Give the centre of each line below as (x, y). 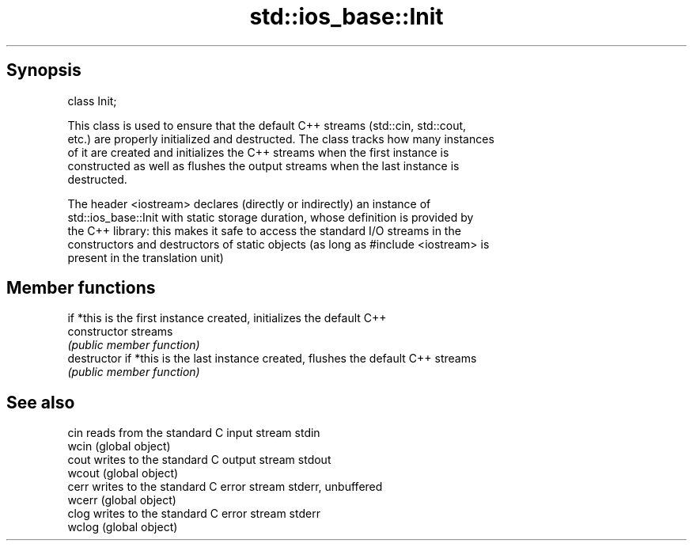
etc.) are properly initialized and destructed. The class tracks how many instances (281, 139)
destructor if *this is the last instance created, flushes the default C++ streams (272, 359)
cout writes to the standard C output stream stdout (199, 460)
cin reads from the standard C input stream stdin (194, 433)
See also (41, 402)
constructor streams (120, 332)
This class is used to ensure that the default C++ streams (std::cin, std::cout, (267, 125)
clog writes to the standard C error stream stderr (194, 514)
